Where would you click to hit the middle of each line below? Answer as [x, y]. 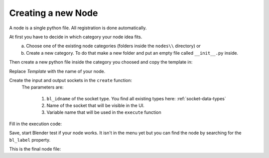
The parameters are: [43, 87]
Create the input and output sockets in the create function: [70, 80]
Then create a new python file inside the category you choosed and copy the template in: [101, 62]
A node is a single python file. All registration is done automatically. [78, 28]
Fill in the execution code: [36, 124]
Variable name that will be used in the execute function [104, 112]
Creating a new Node [54, 13]
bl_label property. [30, 140]
